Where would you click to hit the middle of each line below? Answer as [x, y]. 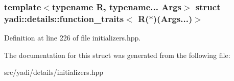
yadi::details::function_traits [64, 18]
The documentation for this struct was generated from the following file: [117, 55]
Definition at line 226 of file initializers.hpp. [73, 38]
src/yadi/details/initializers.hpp [54, 72]
